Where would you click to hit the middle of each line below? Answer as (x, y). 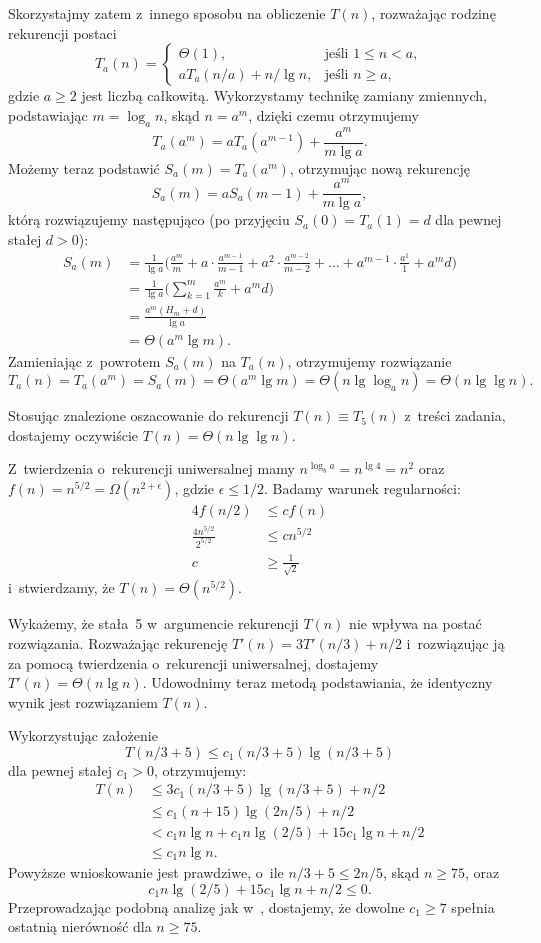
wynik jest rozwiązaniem (83, 701)
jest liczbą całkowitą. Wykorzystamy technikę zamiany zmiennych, (284, 95)
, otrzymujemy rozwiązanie (369, 360)
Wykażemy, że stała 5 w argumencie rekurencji (153, 623)
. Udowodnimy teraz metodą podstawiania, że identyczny (317, 682)
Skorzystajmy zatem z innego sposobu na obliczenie (167, 13)
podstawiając (48, 114)
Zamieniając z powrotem (84, 360)
